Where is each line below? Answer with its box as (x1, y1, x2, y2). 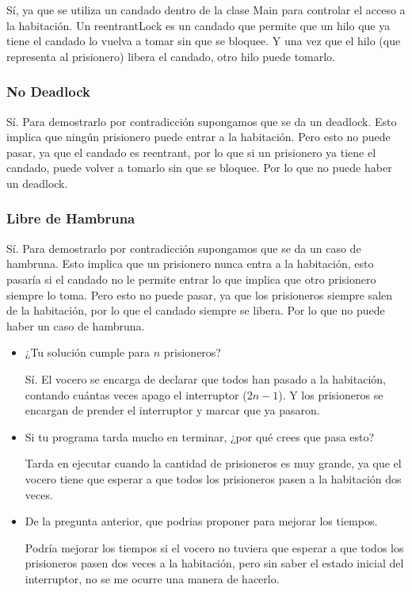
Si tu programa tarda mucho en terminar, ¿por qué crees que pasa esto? (25, 428, 375, 445)
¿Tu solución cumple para (25, 344, 151, 361)
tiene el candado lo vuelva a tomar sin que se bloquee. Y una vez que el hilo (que (6, 32, 401, 49)
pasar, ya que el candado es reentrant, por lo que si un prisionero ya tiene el (6, 143, 376, 160)
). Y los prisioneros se (278, 386, 383, 403)
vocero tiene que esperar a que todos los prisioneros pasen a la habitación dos (25, 470, 402, 487)
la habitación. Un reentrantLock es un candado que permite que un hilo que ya (6, 17, 391, 33)
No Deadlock (6, 82, 90, 101)
